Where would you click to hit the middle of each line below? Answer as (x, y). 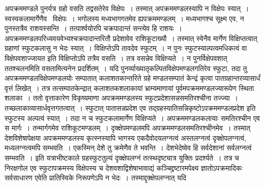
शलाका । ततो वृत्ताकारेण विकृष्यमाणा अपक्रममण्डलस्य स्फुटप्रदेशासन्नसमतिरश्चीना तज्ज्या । (122, 98)
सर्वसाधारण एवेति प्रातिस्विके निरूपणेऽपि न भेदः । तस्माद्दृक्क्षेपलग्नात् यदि (95, 178)
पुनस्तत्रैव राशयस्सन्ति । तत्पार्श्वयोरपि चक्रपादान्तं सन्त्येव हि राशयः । (93, 28)
